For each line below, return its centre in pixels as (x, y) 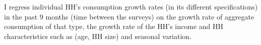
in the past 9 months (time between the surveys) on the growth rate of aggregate (129, 16)
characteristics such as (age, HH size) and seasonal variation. (98, 36)
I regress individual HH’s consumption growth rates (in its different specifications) (131, 6)
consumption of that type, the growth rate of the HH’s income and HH (114, 26)
